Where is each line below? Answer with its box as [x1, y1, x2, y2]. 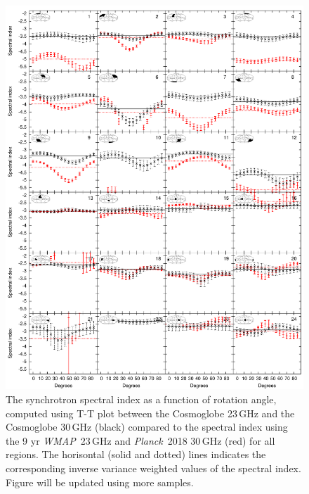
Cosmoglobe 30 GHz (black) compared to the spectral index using [6, 419, 288, 434]
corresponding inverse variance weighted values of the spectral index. [6, 461, 301, 475]
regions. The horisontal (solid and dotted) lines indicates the [6, 447, 266, 462]
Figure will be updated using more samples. [6, 474, 194, 489]
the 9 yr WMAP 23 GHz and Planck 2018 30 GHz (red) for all [6, 433, 275, 448]
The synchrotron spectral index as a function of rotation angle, [6, 392, 277, 407]
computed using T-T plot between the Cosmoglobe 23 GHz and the [6, 405, 295, 420]
